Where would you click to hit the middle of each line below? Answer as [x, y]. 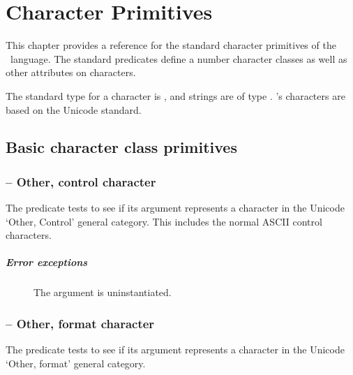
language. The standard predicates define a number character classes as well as [179, 58]
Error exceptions [47, 262]
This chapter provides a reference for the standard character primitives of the [171, 45]
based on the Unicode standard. [74, 109]
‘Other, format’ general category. [76, 363]
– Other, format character [80, 323]
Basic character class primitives [121, 147]
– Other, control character [81, 181]
